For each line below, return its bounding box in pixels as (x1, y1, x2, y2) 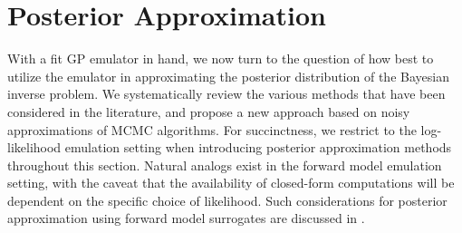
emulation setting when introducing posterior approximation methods (64, 138, 452, 157)
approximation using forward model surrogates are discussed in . (7, 209, 365, 228)
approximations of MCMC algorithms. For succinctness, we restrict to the (7, 120, 417, 139)
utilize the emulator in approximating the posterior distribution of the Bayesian (7, 66, 449, 85)
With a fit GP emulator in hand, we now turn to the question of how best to (7, 49, 434, 68)
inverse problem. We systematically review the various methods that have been (7, 84, 446, 103)
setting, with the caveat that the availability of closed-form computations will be (7, 173, 455, 192)
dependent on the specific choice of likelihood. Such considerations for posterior (7, 190, 448, 209)
